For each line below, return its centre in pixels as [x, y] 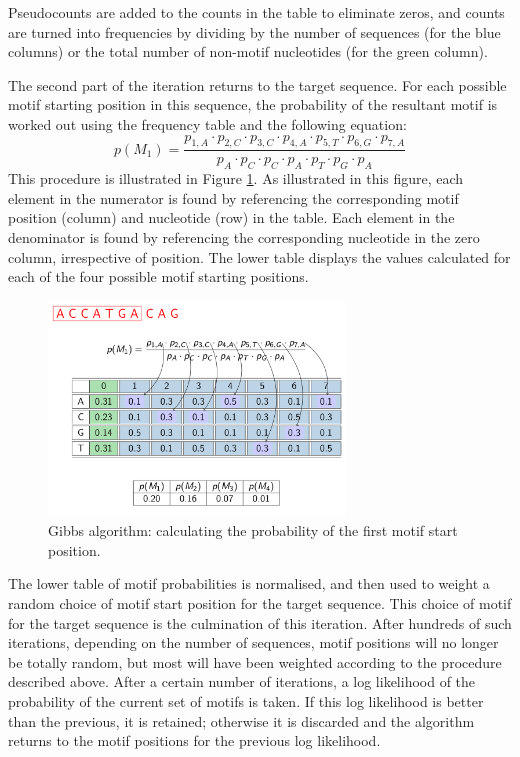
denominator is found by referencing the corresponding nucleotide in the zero [244, 236]
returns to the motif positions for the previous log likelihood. [194, 740]
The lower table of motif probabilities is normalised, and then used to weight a [249, 583]
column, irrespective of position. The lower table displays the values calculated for [259, 256]
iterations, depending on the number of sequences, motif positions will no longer [253, 642]
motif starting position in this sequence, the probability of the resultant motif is [253, 104]
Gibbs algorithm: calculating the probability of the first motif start [253, 530]
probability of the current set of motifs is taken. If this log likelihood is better [246, 701]
